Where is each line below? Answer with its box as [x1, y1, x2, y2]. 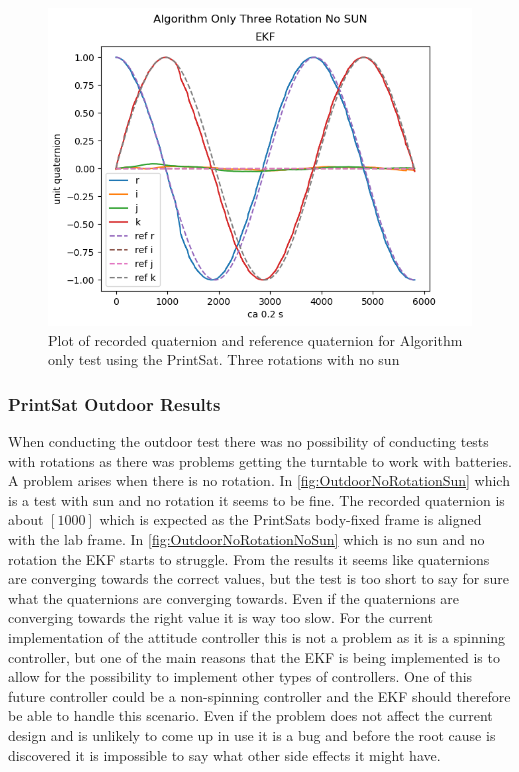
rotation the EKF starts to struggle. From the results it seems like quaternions [8, 548, 490, 569]
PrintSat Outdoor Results [8, 391, 221, 416]
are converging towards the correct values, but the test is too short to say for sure [8, 568, 509, 589]
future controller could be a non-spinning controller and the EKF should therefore [8, 685, 511, 706]
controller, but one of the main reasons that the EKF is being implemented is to [8, 646, 500, 667]
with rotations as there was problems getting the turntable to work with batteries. [8, 450, 512, 471]
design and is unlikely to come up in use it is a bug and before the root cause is [8, 724, 496, 745]
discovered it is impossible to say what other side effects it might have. [8, 744, 441, 765]
